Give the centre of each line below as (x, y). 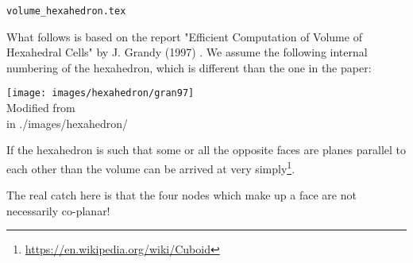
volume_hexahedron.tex (66, 11)
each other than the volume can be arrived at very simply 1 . (151, 167)
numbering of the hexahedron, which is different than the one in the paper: (189, 67)
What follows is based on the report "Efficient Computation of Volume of (184, 36)
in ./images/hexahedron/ (67, 123)
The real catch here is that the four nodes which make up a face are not (181, 195)
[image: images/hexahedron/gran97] (100, 93)
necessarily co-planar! (58, 210)
